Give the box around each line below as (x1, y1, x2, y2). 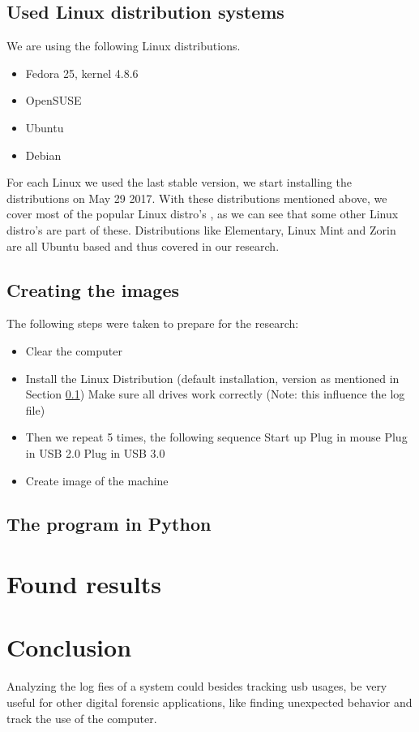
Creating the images (6, 277, 179, 302)
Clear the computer (25, 342, 122, 359)
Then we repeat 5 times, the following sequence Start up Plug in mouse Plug (25, 428, 408, 446)
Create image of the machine (25, 471, 169, 489)
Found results (6, 567, 161, 601)
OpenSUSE (25, 92, 82, 109)
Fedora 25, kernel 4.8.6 (25, 64, 139, 81)
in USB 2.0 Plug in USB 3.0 (25, 444, 165, 461)
